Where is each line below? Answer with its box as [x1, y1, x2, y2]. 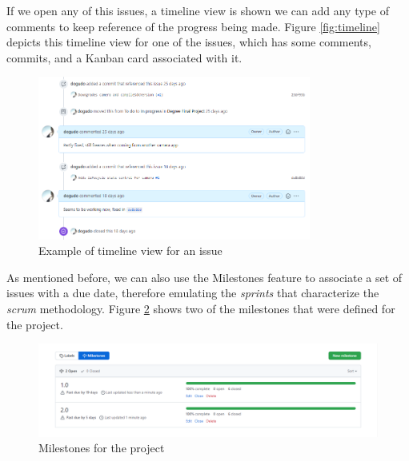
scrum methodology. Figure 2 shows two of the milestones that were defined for [6, 300, 395, 316]
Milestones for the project [38, 439, 165, 456]
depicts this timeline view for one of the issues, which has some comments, [6, 34, 371, 50]
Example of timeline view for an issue [38, 242, 223, 259]
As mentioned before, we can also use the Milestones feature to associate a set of [6, 268, 403, 285]
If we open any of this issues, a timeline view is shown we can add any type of [6, 2, 389, 18]
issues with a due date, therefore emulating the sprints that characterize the [6, 284, 379, 301]
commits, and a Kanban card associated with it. [6, 49, 243, 66]
